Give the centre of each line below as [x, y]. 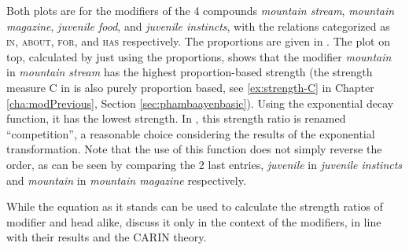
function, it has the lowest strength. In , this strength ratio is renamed [176, 118]
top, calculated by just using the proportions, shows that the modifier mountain [199, 56]
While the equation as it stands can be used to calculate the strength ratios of [195, 206]
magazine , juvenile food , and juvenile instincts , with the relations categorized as [198, 26]
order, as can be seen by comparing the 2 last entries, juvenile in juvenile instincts [204, 164]
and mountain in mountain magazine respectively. [126, 180]
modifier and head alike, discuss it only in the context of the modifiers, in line [194, 221]
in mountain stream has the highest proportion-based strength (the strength [190, 72]
